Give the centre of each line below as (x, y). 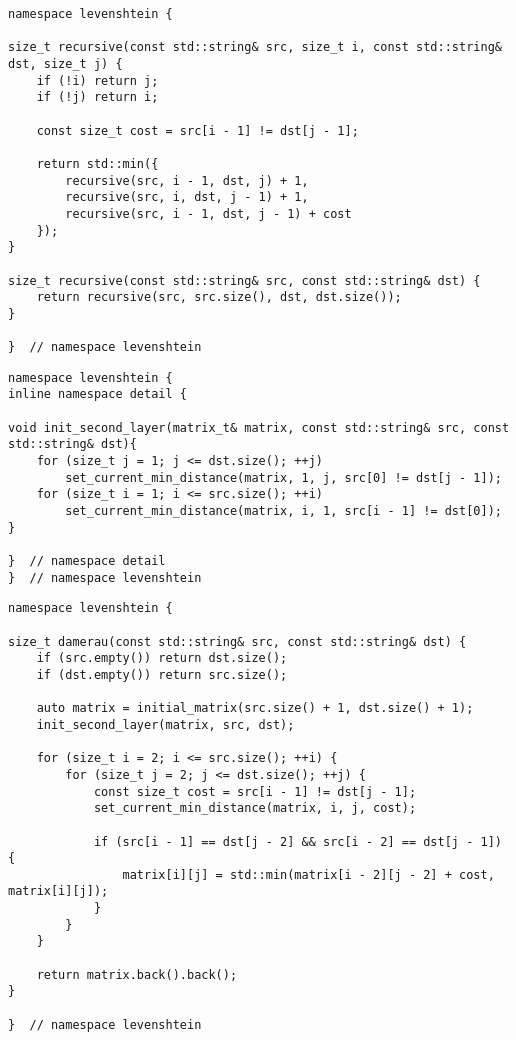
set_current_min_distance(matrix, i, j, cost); (255, 808)
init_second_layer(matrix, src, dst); (165, 724)
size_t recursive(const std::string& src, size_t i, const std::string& (255, 47)
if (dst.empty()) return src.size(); (162, 674)
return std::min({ (97, 163)
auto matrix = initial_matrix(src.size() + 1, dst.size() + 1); (255, 708)
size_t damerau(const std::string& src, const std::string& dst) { (237, 641)
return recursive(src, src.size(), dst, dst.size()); (219, 297)
